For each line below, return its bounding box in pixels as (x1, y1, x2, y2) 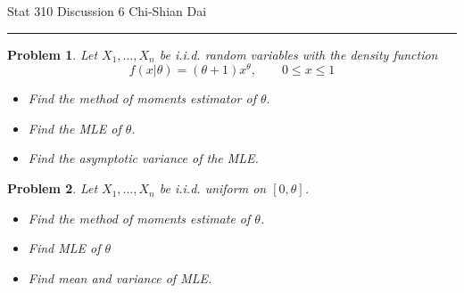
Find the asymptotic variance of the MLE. (28, 149, 259, 167)
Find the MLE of (28, 118, 121, 137)
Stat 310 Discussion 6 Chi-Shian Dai (7, 2, 207, 20)
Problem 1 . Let (7, 45, 98, 63)
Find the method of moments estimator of (28, 89, 256, 108)
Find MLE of (28, 239, 101, 257)
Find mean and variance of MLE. (28, 268, 212, 287)
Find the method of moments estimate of (28, 208, 251, 227)
